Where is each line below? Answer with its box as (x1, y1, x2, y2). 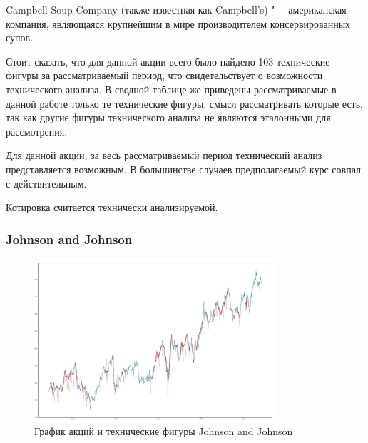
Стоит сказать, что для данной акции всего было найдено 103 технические (6, 54, 330, 68)
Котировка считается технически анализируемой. (6, 200, 218, 215)
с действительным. (6, 175, 87, 190)
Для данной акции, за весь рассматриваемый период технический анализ (6, 148, 322, 163)
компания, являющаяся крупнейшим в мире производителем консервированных (6, 16, 351, 31)
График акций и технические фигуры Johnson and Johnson (34, 424, 293, 439)
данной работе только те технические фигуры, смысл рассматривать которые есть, (6, 96, 363, 111)
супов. (6, 30, 34, 45)
